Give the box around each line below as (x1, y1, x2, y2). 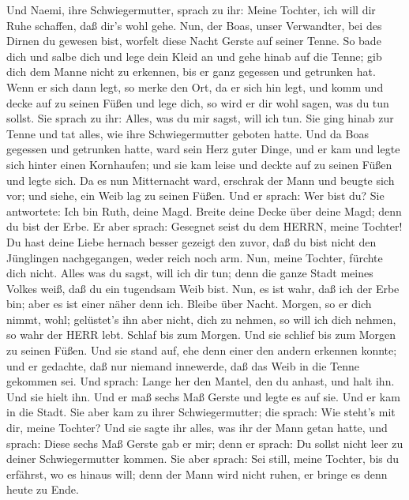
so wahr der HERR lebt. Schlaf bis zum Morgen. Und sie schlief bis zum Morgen (6, 326, 396, 343)
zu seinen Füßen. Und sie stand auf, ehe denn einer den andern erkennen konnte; (6, 342, 397, 359)
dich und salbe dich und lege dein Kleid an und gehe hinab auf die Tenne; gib (6, 47, 382, 64)
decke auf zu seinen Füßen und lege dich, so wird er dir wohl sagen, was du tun (6, 94, 389, 111)
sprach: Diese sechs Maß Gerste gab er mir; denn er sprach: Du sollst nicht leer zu (6, 434, 403, 451)
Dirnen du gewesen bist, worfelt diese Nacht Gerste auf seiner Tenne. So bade (6, 32, 381, 49)
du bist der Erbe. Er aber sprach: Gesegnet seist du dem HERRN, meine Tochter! (6, 218, 403, 235)
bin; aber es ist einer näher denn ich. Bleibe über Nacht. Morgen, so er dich (6, 295, 372, 312)
